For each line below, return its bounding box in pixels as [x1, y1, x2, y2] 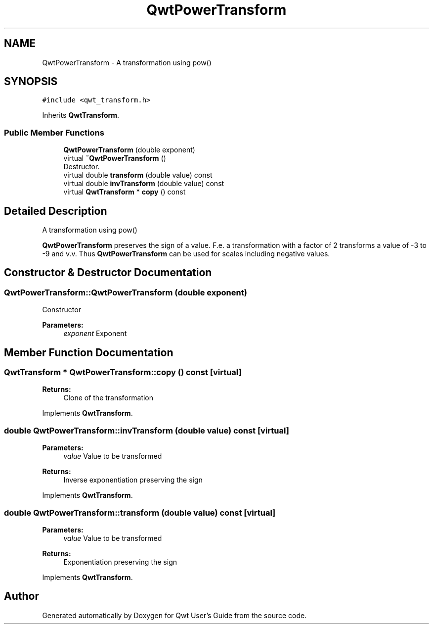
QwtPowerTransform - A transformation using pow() [42, 58, 212, 67]
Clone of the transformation [63, 393, 154, 402]
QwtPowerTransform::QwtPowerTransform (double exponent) [4, 287, 247, 297]
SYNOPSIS [4, 75, 58, 88]
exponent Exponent [63, 329, 127, 338]
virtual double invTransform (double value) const [63, 179, 224, 188]
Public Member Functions [4, 127, 104, 138]
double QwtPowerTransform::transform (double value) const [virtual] [4, 507, 276, 518]
